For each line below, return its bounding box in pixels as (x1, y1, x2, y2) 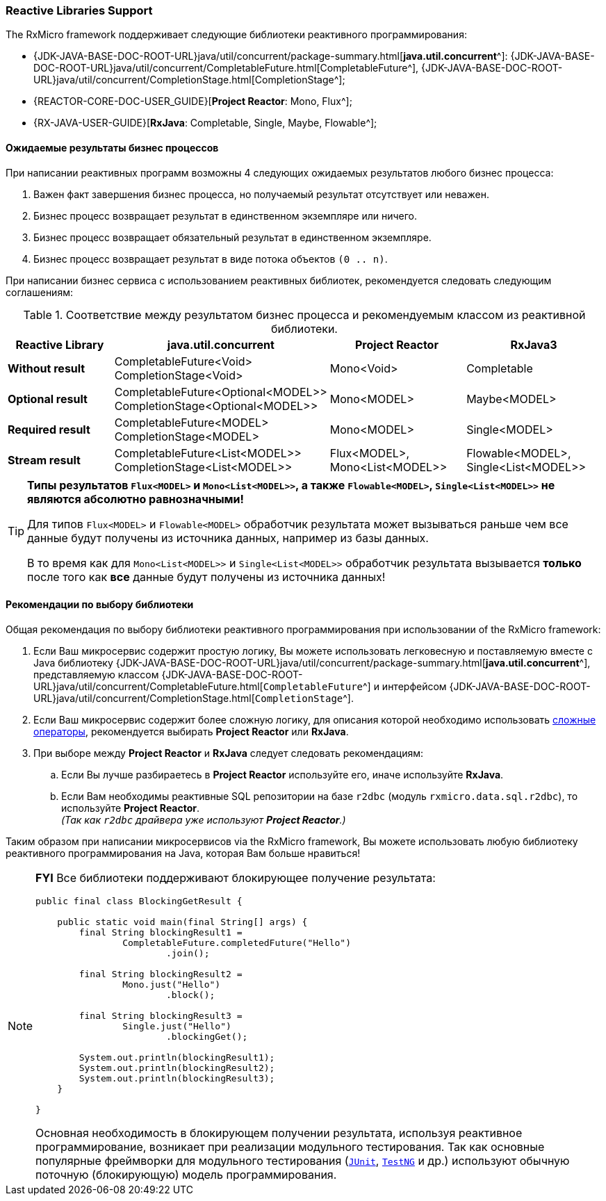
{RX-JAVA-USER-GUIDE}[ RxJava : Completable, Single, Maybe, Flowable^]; (33, 117, 377, 129)
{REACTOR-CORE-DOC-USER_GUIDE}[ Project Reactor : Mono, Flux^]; (33, 95, 352, 108)
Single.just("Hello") (122, 1020, 231, 1031)
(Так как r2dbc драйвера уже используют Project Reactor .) (61, 813, 346, 826)
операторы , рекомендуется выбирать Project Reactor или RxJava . (33, 725, 349, 737)
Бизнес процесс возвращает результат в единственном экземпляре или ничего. (33, 209, 418, 222)
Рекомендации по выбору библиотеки (6, 598, 194, 611)
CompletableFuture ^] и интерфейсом (263, 680, 447, 692)
